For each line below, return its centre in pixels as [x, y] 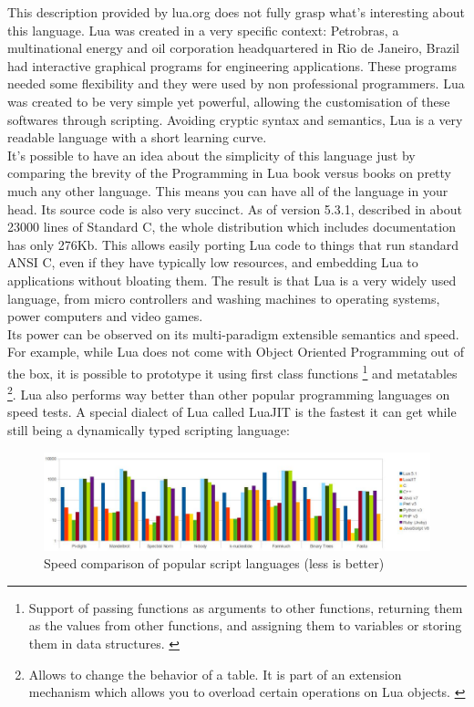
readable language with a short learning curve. [137, 137]
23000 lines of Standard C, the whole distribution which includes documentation [232, 227]
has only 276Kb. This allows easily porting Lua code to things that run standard [233, 244]
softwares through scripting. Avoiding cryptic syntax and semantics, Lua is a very [235, 119]
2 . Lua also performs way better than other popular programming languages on [229, 393]
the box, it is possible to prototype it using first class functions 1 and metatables [232, 371]
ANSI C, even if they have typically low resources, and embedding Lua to [213, 262]
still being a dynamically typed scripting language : [149, 429]
